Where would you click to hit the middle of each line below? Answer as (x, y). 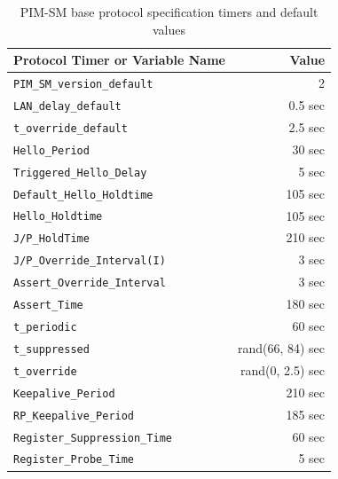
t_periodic (45, 327)
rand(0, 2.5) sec (283, 369)
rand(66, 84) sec (281, 347)
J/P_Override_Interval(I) (90, 261)
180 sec (306, 304)
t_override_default (71, 128)
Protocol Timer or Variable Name (119, 60)
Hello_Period (51, 150)
